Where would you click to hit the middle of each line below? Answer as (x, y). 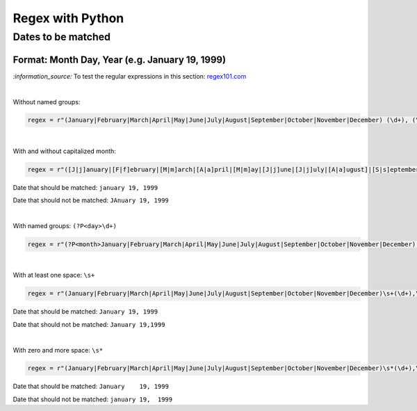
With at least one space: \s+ (54, 275)
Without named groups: (47, 102)
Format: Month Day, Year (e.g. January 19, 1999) (119, 59)
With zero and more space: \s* (58, 350)
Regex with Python (68, 18)
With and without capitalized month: (64, 151)
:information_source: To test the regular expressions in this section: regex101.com (130, 76)
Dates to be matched (62, 37)
